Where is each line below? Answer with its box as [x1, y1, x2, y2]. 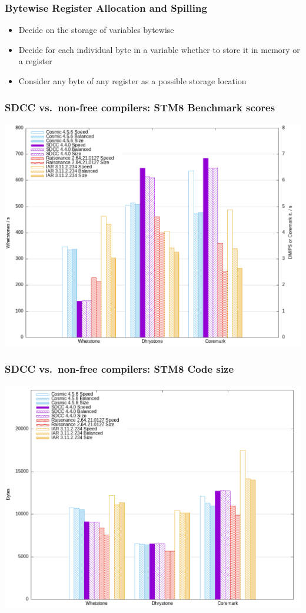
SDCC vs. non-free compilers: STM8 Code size [5, 362, 234, 376]
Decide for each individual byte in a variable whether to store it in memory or [18, 43, 300, 55]
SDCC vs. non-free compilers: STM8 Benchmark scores [5, 100, 275, 114]
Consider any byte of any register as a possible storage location [18, 75, 247, 87]
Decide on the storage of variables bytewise [18, 24, 174, 36]
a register [18, 55, 52, 67]
